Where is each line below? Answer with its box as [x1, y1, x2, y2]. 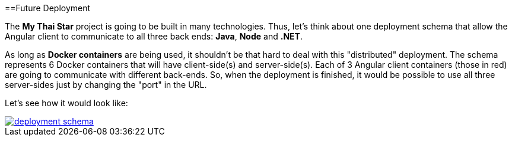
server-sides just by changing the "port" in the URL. [5, 80, 207, 90]
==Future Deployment [5, 3, 91, 13]
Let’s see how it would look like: [5, 98, 128, 108]
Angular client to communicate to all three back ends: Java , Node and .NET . [5, 31, 303, 41]
